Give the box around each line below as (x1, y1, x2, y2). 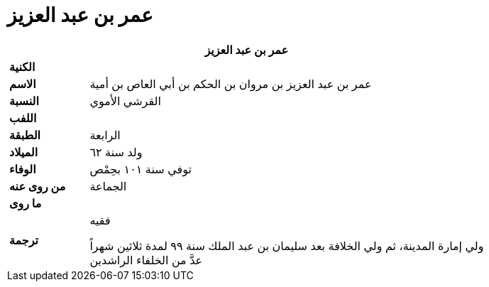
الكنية (9, 59, 35, 74)
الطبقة (9, 127, 40, 142)
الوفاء (9, 161, 36, 176)
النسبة (9, 93, 39, 108)
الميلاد (9, 144, 38, 159)
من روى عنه (9, 178, 66, 193)
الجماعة (89, 178, 127, 193)
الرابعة (89, 127, 121, 142)
